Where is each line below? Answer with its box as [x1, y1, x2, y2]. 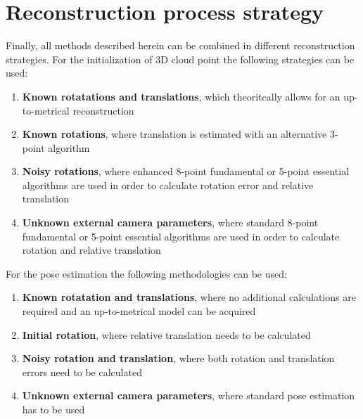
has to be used [22, 402, 85, 416]
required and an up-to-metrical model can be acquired [22, 304, 256, 318]
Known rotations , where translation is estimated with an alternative [22, 127, 327, 141]
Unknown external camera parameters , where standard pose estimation [22, 388, 355, 403]
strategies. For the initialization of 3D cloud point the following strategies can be [6, 51, 355, 66]
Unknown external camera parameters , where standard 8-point [22, 215, 319, 230]
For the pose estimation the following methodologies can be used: [6, 266, 287, 281]
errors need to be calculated [22, 364, 142, 379]
